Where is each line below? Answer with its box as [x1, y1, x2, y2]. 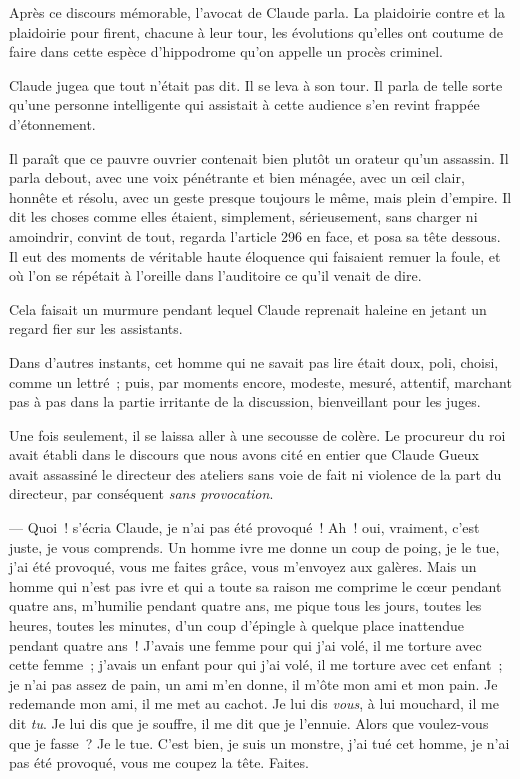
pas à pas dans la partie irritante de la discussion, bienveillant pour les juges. [9, 391, 481, 412]
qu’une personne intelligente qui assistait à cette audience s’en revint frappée [9, 94, 480, 115]
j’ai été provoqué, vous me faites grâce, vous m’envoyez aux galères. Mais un [9, 556, 477, 577]
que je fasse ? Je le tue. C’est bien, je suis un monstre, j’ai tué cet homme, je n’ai [9, 732, 510, 753]
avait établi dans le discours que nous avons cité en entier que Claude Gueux [9, 444, 479, 465]
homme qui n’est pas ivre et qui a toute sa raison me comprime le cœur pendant [9, 575, 502, 596]
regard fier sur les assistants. [9, 318, 183, 339]
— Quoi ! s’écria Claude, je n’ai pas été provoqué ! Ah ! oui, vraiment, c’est [9, 517, 480, 538]
